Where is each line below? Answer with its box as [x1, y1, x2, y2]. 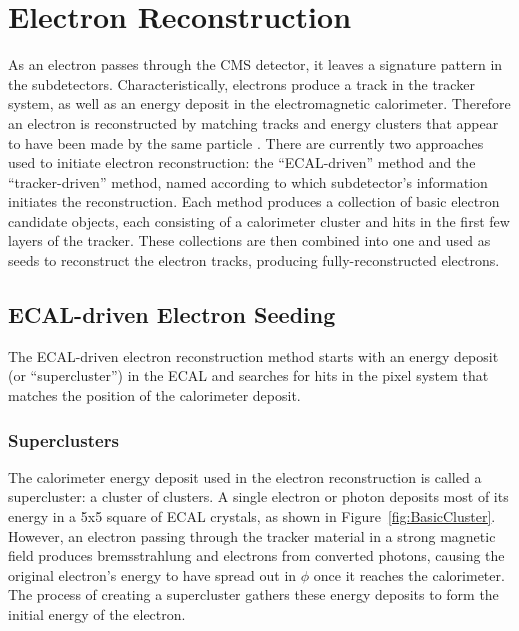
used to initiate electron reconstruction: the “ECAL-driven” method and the [8, 152, 476, 173]
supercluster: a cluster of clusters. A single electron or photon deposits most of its [8, 486, 509, 507]
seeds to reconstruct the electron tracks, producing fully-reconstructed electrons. [8, 250, 500, 271]
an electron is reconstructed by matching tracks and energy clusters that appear [8, 112, 499, 133]
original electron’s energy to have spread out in [8, 564, 297, 585]
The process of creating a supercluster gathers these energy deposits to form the [8, 584, 499, 605]
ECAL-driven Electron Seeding [8, 299, 336, 330]
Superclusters [8, 427, 119, 452]
